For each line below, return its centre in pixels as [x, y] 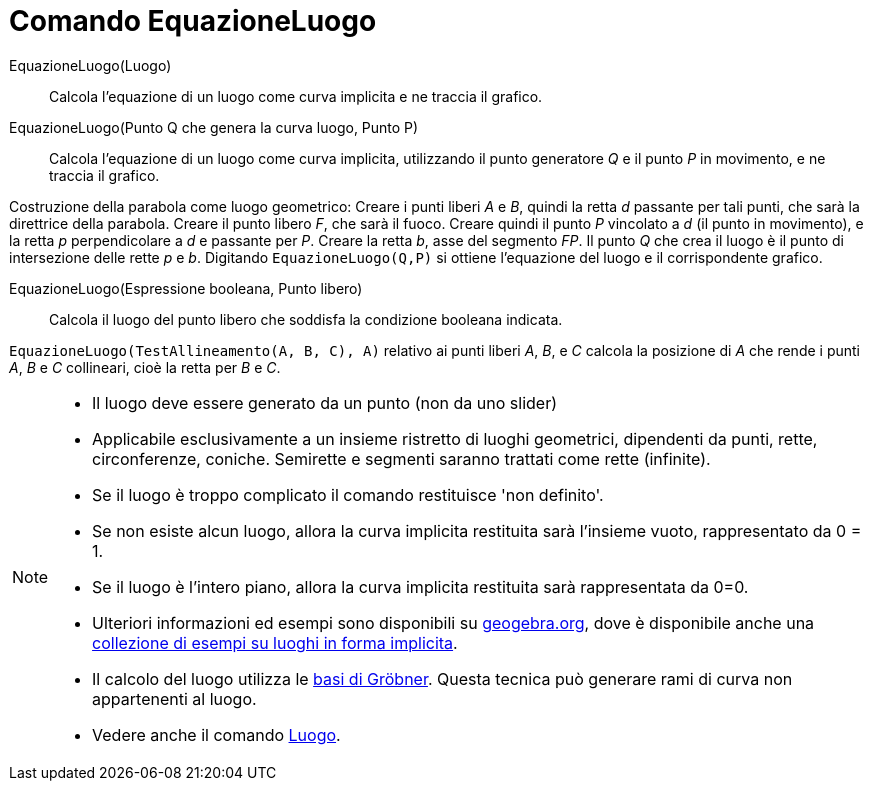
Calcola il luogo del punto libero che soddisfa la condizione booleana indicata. [306, 319]
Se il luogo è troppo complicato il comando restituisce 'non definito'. [348, 494]
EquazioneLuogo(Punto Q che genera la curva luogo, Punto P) [214, 127]
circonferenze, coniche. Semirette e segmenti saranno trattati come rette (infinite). [401, 458]
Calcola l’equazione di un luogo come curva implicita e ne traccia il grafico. [296, 96]
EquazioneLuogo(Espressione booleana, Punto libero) [186, 288]
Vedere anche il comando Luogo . [216, 734]
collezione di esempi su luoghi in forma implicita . [275, 642]
